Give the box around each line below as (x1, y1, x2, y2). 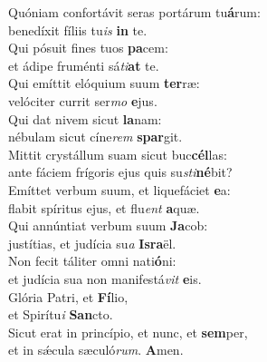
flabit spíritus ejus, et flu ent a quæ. (8, 198, 200, 217)
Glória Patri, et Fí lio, (8, 287, 129, 306)
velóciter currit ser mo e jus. (8, 91, 157, 110)
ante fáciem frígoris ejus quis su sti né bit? (8, 162, 233, 181)
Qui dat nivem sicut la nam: (8, 109, 162, 128)
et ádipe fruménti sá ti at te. (8, 55, 159, 74)
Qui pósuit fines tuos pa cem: (8, 38, 168, 57)
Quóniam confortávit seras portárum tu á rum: (8, 3, 261, 21)
